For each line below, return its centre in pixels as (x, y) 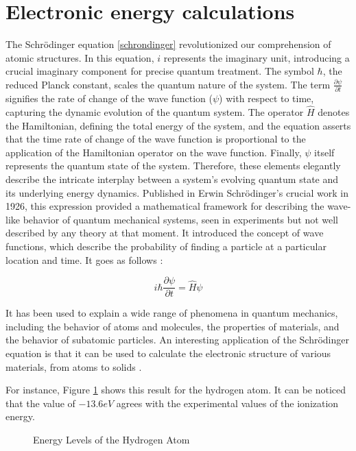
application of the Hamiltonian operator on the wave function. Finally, (154, 152)
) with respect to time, (266, 98)
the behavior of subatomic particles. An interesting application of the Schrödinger (177, 340)
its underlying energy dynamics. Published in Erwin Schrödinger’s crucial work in (177, 192)
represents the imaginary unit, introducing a (257, 57)
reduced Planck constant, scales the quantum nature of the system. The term (168, 84)
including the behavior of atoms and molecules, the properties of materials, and (173, 326)
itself (324, 152)
